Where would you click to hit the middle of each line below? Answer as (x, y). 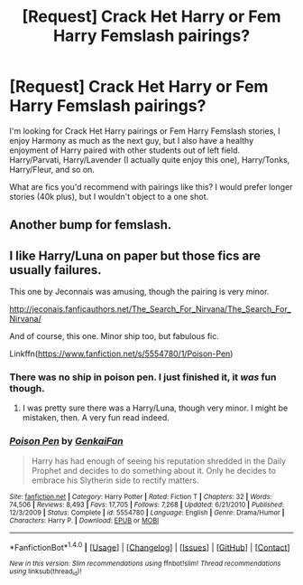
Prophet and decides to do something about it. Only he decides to (154, 470)
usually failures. (55, 270)
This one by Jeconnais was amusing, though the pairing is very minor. (139, 292)
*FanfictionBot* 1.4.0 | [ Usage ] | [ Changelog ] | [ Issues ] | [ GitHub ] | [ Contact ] (150, 546)
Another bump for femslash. (91, 225)
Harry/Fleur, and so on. (52, 169)
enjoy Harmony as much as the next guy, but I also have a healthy (132, 140)
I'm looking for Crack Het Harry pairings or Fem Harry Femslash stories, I (145, 131)
